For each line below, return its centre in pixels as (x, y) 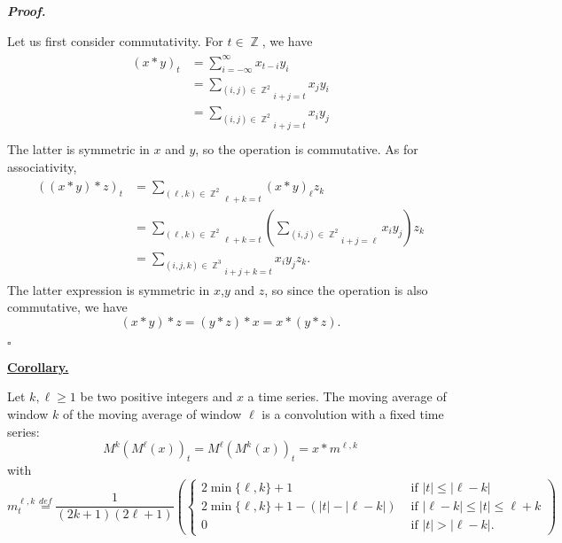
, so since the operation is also (346, 289)
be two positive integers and (156, 396)
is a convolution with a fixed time (353, 413)
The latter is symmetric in (78, 148)
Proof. (27, 11)
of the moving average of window (152, 413)
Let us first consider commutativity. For (115, 40)
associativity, (42, 166)
